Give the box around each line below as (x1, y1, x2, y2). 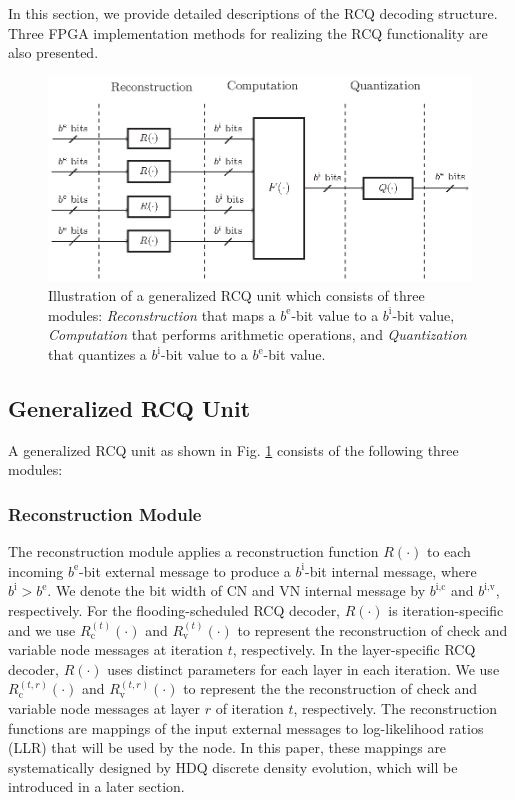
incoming (8, 560, 64, 581)
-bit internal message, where (305, 560, 477, 581)
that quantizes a (48, 344, 147, 364)
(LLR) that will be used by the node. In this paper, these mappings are (8, 737, 447, 758)
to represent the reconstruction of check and (237, 619, 508, 640)
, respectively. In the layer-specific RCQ (232, 639, 476, 660)
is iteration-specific (388, 599, 504, 620)
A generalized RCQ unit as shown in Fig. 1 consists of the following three (8, 439, 459, 460)
